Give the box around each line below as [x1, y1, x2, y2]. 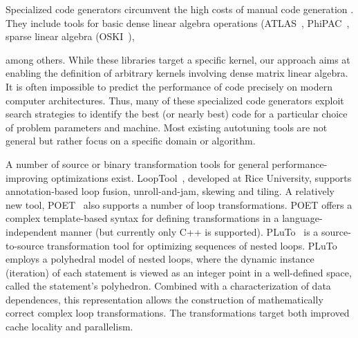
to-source [6, 238, 44, 252]
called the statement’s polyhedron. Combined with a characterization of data [6, 279, 331, 293]
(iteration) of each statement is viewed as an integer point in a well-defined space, [6, 265, 352, 279]
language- [282, 211, 323, 225]
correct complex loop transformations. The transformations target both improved [6, 306, 350, 320]
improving [6, 170, 48, 185]
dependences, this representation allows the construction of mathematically [6, 292, 323, 306]
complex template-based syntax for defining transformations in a [6, 211, 279, 225]
